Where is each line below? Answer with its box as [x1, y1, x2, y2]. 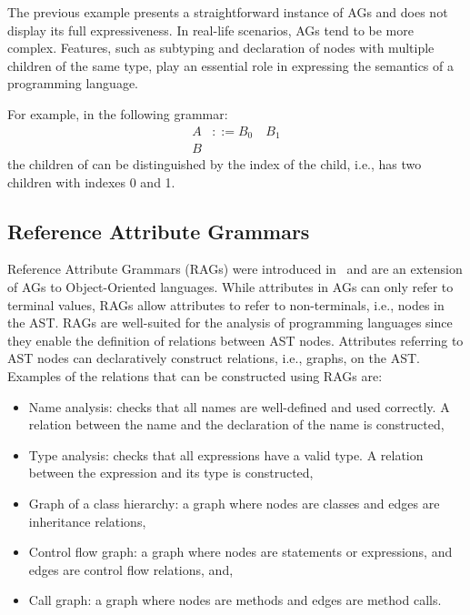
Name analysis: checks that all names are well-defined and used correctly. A [28, 397, 450, 416]
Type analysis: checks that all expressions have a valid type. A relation [28, 445, 424, 464]
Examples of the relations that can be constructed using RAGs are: [7, 367, 383, 386]
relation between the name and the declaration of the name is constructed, [28, 415, 445, 434]
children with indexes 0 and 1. [7, 172, 175, 191]
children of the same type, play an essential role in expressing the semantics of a [7, 55, 454, 75]
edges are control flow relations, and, [28, 560, 234, 579]
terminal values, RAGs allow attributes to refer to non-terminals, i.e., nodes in [7, 295, 445, 314]
